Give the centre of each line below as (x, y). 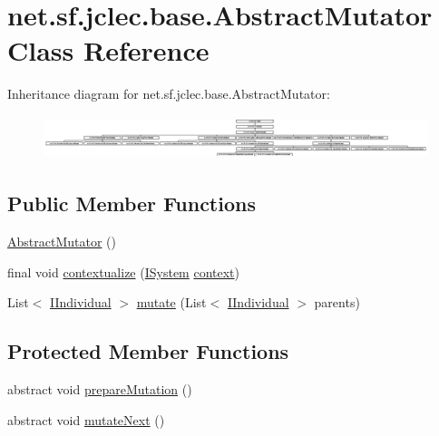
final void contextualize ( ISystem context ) (123, 271)
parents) (337, 302)
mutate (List (171, 302)
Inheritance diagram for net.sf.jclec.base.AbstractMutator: (169, 94)
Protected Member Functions (148, 351)
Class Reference (108, 50)
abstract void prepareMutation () (100, 388)
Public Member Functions (132, 203)
